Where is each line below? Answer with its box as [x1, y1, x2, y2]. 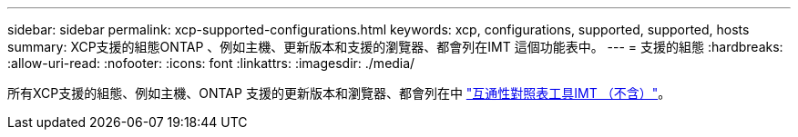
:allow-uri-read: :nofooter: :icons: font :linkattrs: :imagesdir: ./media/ [7, 55, 415, 71]
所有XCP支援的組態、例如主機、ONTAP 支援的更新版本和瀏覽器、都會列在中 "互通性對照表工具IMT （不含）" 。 [7, 85, 671, 101]
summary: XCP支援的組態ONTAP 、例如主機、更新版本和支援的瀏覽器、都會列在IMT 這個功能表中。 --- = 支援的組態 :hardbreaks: [7, 39, 783, 54]
